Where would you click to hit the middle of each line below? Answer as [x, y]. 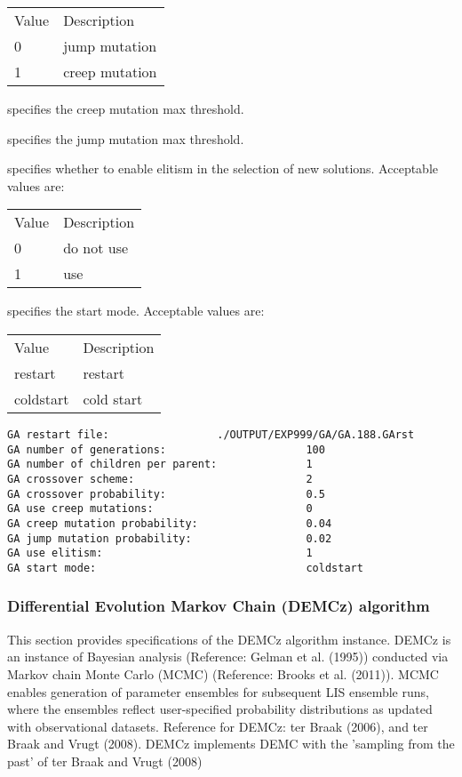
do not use [96, 248]
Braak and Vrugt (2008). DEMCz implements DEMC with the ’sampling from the [231, 744]
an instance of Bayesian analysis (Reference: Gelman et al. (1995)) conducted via [228, 657]
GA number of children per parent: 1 [160, 465]
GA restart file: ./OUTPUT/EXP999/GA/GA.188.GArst [211, 434]
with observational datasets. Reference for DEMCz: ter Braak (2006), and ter [218, 726]
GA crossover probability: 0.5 [166, 494]
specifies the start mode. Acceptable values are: [136, 311]
